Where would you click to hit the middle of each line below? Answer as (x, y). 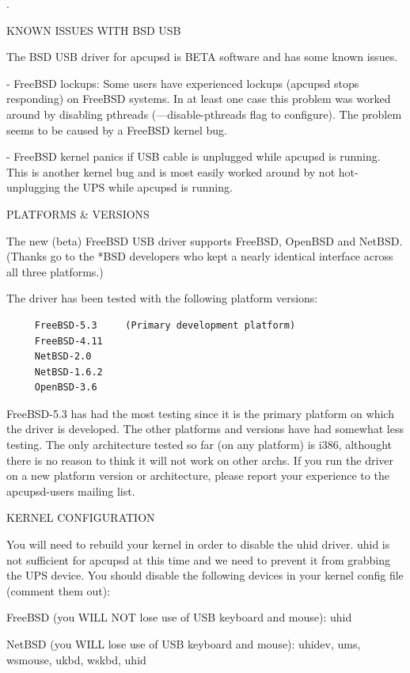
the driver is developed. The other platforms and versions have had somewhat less (205, 429)
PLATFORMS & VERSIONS (78, 213)
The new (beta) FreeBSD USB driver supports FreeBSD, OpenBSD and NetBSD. (205, 240)
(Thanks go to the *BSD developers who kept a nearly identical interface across (200, 256)
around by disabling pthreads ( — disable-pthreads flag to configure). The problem (204, 114)
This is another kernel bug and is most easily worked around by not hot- (182, 171)
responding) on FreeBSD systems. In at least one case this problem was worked (199, 99)
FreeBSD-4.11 (68, 341)
